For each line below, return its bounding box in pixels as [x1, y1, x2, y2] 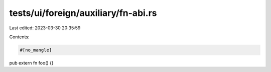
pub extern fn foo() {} [9, 60, 54, 66]
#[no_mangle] [20, 47, 52, 53]
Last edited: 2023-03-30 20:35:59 [9, 25, 81, 31]
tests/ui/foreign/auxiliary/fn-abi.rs [9, 7, 158, 18]
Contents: [9, 34, 30, 40]
